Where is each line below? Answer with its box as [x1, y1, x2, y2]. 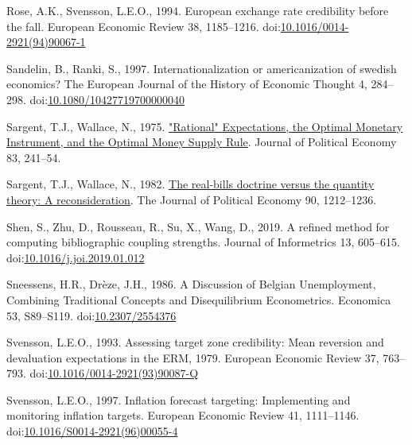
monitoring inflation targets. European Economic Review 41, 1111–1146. [6, 407, 360, 424]
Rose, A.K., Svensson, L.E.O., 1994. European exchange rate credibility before [6, 2, 389, 18]
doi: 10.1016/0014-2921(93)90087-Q [29, 365, 199, 381]
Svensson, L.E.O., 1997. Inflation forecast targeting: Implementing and [6, 391, 351, 408]
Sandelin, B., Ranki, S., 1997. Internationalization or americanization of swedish [6, 60, 397, 76]
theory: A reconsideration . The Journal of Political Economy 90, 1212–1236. [6, 191, 377, 207]
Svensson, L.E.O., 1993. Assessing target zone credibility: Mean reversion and [6, 334, 384, 350]
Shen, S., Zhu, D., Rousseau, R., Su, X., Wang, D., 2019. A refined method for [6, 218, 390, 234]
